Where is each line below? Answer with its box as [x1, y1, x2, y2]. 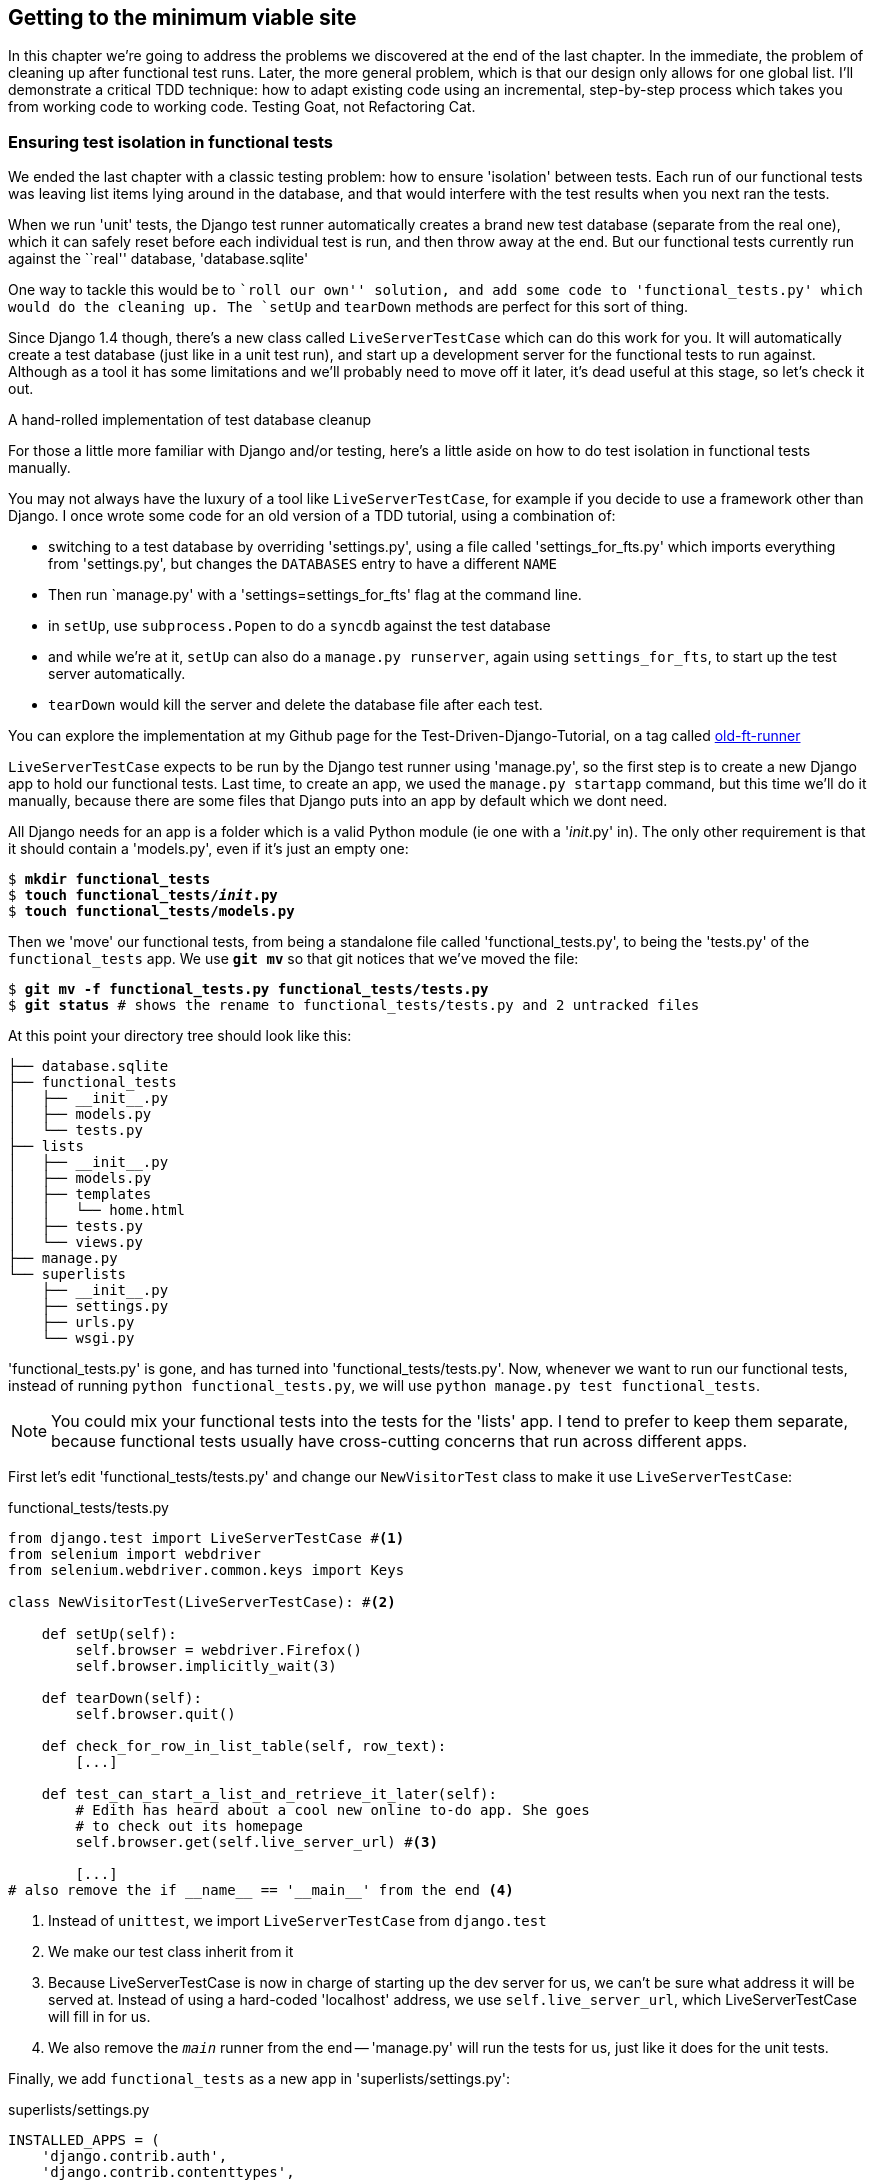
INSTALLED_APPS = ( [8, 2132, 160, 2149]
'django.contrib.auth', [41, 2148, 228, 2165]
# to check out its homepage [75, 1818, 304, 1835]
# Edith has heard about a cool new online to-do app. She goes [75, 1802, 590, 1819]
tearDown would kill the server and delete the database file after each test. [48, 696, 543, 714]
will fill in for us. [48, 2008, 151, 2026]
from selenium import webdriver [8, 1546, 261, 1563]
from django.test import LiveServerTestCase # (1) [8, 1530, 405, 1547]
